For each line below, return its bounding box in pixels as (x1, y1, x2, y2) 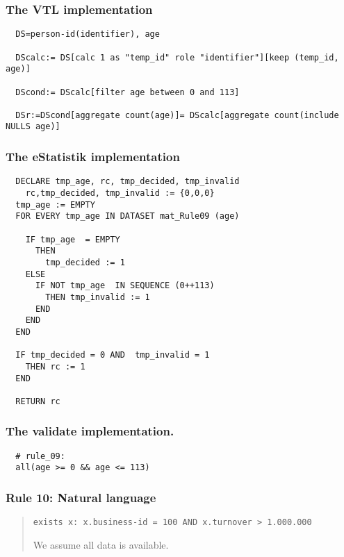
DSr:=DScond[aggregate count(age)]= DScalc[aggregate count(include (15, 110, 339, 120)
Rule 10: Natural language (6, 488, 156, 506)
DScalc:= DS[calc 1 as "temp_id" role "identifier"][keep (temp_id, (15, 52, 339, 63)
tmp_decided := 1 (45, 257, 125, 267)
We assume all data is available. (33, 537, 169, 551)
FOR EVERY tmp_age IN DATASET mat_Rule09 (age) (15, 211, 240, 222)
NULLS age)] (6, 122, 60, 132)
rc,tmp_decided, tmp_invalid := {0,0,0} (25, 188, 215, 198)
